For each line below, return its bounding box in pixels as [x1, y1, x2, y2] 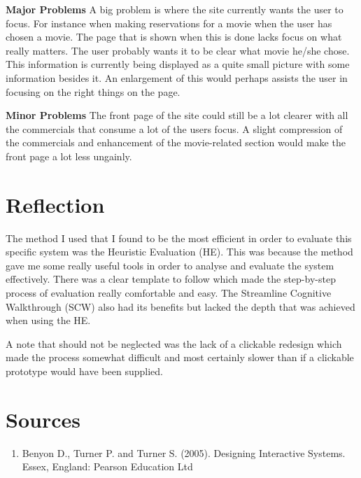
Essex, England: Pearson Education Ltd [22, 459, 193, 474]
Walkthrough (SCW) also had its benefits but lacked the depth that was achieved [6, 299, 355, 314]
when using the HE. [6, 313, 91, 328]
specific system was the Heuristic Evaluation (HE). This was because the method [6, 244, 353, 259]
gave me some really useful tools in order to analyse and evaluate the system [6, 258, 334, 272]
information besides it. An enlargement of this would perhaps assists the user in [6, 70, 348, 85]
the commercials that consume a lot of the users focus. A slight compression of [6, 121, 343, 136]
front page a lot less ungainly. [6, 148, 132, 163]
